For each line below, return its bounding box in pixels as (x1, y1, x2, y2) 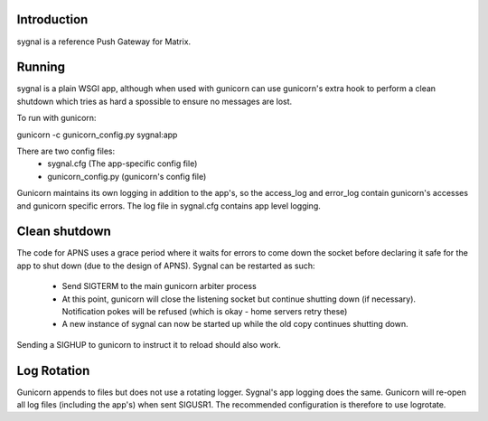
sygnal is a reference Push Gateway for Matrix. (16, 36, 192, 47)
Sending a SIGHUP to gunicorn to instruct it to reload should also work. (16, 339, 281, 350)
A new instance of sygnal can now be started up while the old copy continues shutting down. (61, 319, 408, 330)
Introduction (16, 12, 89, 27)
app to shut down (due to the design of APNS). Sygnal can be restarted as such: (16, 260, 315, 271)
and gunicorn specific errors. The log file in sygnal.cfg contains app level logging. (16, 200, 321, 211)
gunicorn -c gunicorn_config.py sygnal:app (16, 129, 178, 140)
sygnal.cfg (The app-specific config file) (47, 158, 198, 169)
